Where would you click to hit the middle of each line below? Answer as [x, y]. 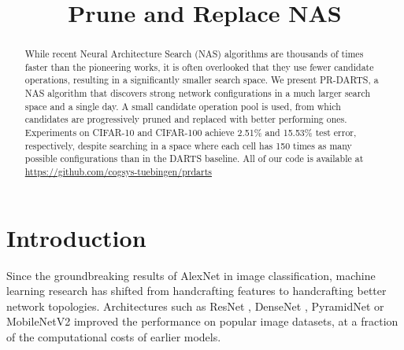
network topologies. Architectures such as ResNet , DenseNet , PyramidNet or [195, 306]
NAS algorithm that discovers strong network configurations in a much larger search [198, 93]
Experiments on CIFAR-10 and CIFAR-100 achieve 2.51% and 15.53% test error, [191, 133]
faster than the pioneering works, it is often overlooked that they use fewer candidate [199, 66]
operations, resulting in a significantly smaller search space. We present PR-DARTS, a [202, 80]
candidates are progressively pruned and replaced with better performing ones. [186, 119]
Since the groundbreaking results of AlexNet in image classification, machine [191, 275]
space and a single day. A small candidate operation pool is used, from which [183, 106]
